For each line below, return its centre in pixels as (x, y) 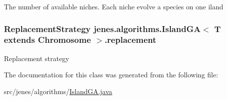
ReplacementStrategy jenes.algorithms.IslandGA (102, 28)
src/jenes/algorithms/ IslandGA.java (58, 91)
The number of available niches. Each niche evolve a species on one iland (114, 6)
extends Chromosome (48, 40)
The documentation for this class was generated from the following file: (111, 75)
